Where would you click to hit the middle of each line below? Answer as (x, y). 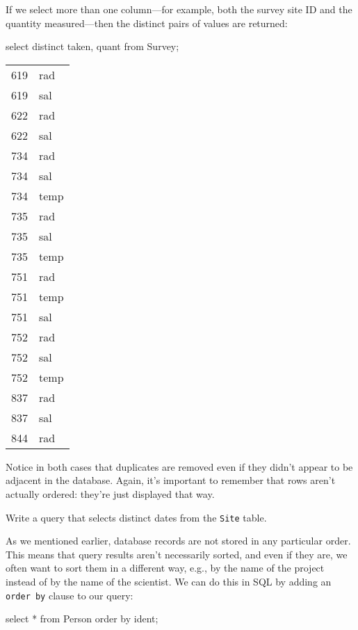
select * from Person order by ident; (82, 619)
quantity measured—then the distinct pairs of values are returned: (147, 23)
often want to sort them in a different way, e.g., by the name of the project (165, 568)
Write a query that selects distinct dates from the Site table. (136, 517)
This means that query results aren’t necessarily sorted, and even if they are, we (177, 554)
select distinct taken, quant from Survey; (92, 46)
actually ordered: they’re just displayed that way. (110, 493)
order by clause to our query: (70, 595)
